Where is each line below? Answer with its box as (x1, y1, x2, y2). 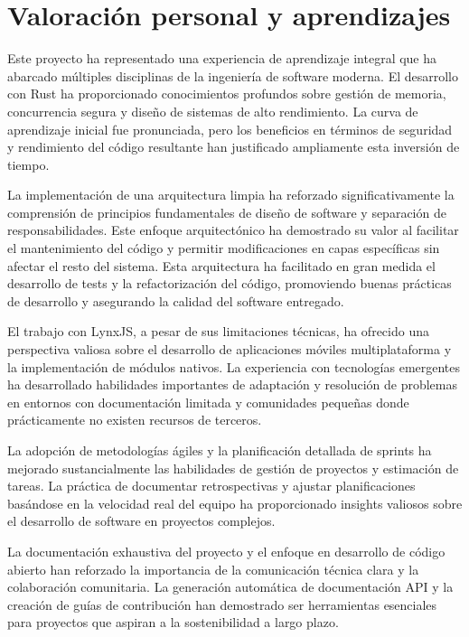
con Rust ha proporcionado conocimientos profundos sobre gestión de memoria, (7, 84, 446, 103)
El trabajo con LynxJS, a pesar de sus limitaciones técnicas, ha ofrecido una (7, 322, 429, 341)
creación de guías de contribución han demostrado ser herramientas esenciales (7, 595, 437, 614)
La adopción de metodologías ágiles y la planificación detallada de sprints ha (7, 441, 432, 459)
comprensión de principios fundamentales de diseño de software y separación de (7, 202, 446, 221)
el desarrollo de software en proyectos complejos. (7, 511, 276, 530)
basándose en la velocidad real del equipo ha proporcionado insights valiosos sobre (7, 493, 463, 512)
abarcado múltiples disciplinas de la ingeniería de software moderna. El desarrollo (7, 66, 458, 85)
